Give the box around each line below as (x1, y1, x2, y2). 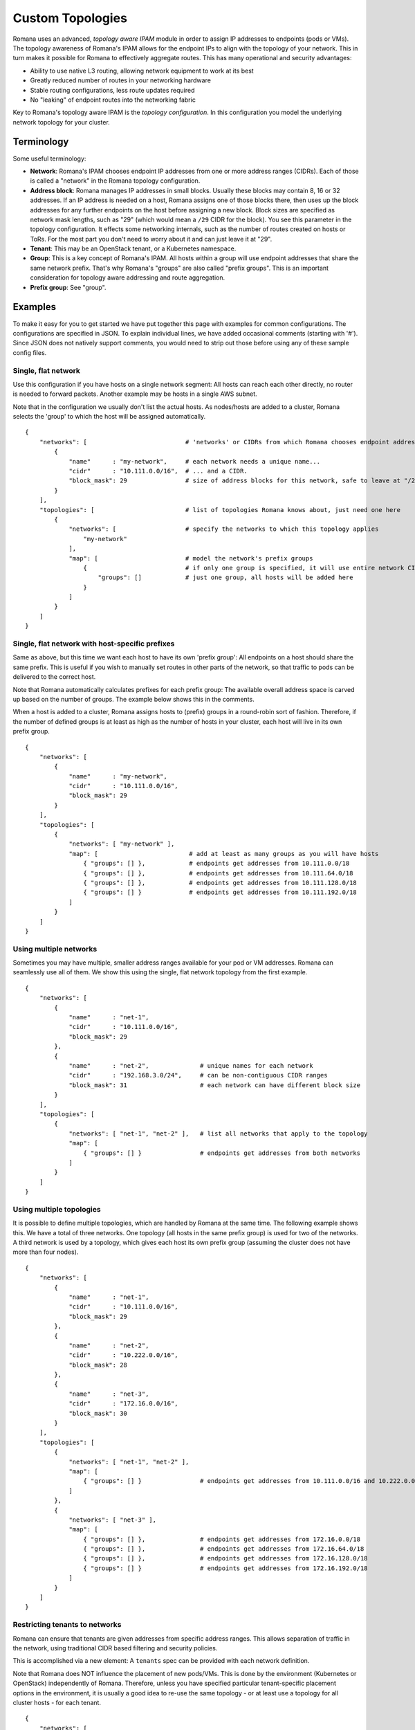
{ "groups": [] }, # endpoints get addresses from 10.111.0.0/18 (83, 859, 350, 868)
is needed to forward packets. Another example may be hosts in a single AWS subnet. (12, 390, 257, 398)
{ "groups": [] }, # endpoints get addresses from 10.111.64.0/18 (83, 869, 353, 877)
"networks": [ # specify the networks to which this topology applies (68, 525, 379, 533)
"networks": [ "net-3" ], (68, 1515, 157, 1524)
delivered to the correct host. (12, 673, 96, 681)
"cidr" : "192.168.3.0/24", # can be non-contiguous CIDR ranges (68, 1071, 328, 1080)
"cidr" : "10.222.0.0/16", (68, 1351, 179, 1359)
